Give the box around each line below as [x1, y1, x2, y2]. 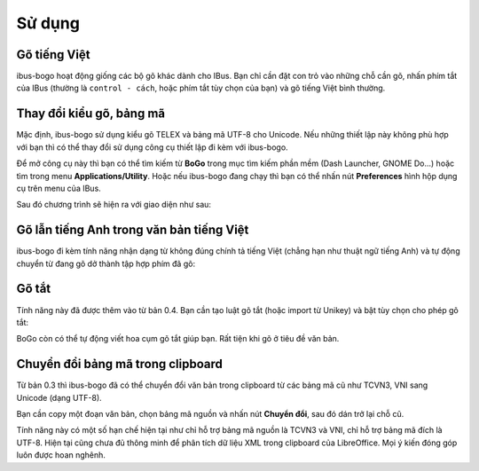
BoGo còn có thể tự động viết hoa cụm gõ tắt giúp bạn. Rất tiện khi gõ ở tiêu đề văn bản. [16, 334, 340, 344]
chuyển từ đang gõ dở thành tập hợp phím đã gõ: [16, 258, 195, 269]
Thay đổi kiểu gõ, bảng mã [16, 106, 166, 122]
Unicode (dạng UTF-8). [16, 392, 102, 403]
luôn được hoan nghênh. [16, 450, 106, 460]
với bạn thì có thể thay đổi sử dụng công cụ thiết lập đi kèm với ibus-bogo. [16, 142, 288, 153]
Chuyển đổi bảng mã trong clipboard [16, 357, 224, 372]
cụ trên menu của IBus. [16, 183, 101, 193]
